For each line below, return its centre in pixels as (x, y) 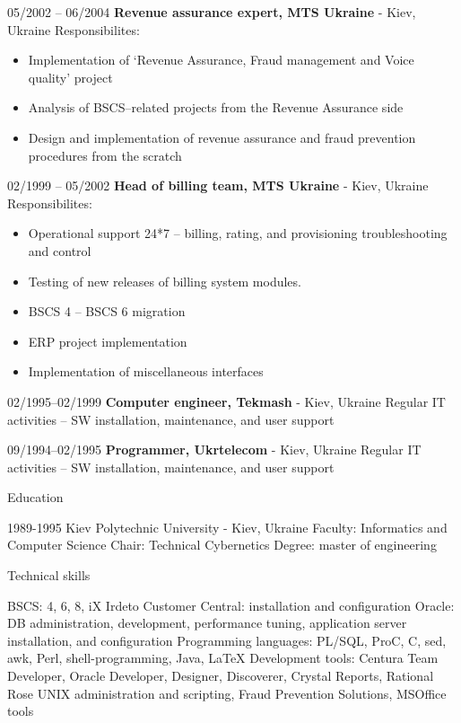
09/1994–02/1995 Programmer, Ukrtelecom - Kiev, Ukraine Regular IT (214, 450)
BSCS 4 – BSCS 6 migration (107, 311)
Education (35, 497)
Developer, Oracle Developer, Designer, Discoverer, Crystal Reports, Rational (221, 676)
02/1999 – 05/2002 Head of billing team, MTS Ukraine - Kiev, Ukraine (218, 185)
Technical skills (49, 575)
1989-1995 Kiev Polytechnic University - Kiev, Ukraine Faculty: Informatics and (227, 527)
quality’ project (70, 77)
